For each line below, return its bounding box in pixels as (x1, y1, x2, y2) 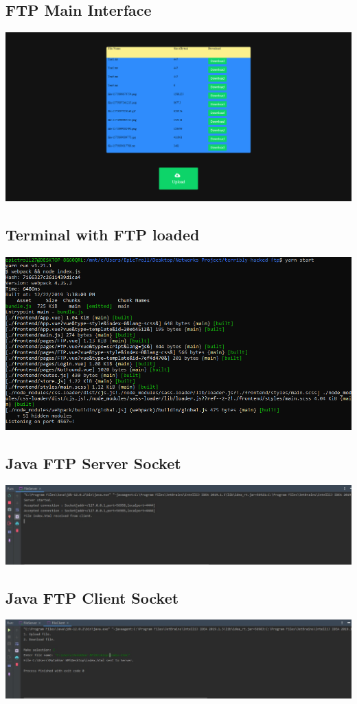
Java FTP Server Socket (5, 452, 181, 473)
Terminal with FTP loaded (5, 223, 200, 245)
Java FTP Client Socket (5, 587, 179, 608)
